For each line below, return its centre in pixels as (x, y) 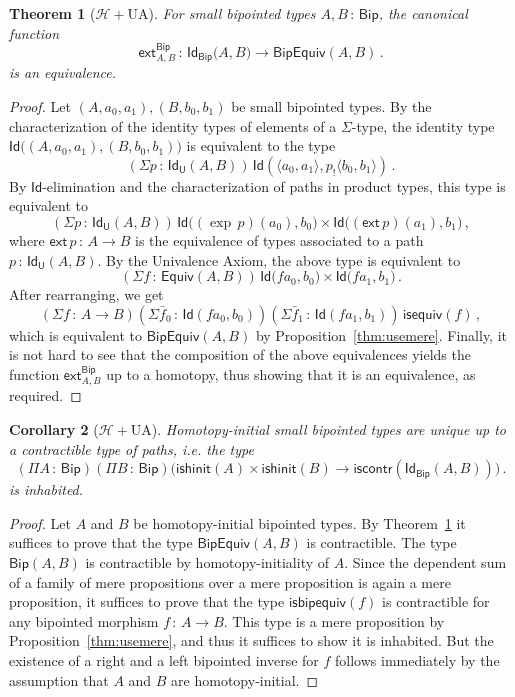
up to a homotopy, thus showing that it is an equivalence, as (291, 373)
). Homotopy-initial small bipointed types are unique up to (329, 428)
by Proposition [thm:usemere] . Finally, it (381, 334)
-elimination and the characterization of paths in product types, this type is (274, 185)
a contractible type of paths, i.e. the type (131, 448)
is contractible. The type (381, 542)
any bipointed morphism (84, 620)
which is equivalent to (76, 334)
